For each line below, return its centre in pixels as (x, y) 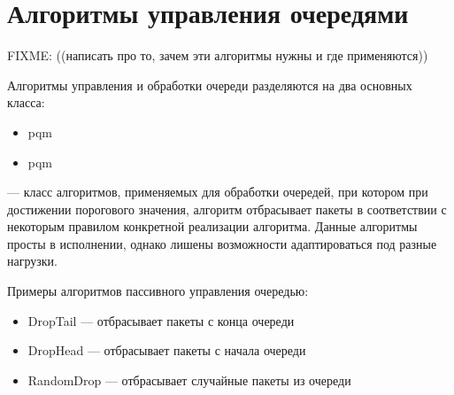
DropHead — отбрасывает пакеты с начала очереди (167, 350)
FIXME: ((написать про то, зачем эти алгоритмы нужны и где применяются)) (218, 55)
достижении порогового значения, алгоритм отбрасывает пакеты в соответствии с (227, 209)
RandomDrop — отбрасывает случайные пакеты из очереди (189, 380)
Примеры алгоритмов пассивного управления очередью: (158, 291)
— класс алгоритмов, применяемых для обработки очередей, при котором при (218, 192)
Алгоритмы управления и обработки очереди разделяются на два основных (210, 85)
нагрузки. (32, 261)
